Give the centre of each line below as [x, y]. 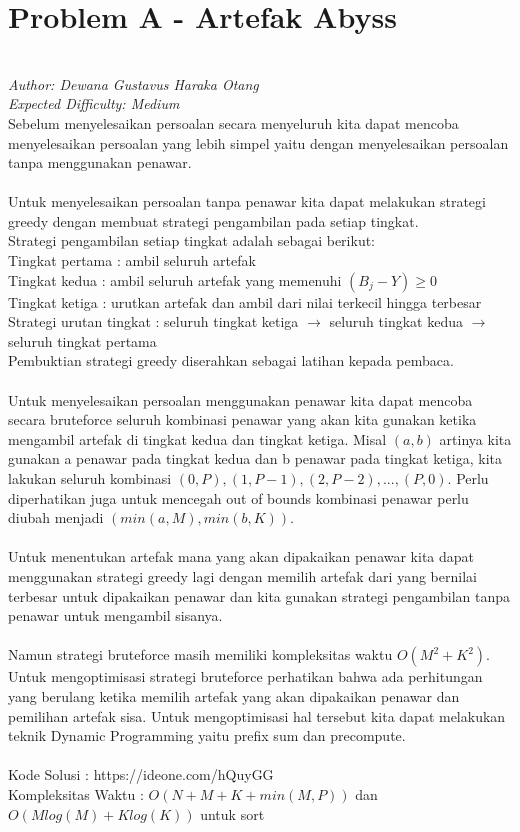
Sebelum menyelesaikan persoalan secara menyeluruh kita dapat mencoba [233, 122]
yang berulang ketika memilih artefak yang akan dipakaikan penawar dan [234, 695]
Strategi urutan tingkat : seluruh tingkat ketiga [153, 321]
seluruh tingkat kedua [396, 321]
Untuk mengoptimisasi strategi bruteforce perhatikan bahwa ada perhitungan [245, 676]
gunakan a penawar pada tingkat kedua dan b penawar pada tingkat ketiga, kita [255, 458]
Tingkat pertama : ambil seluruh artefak [132, 260]
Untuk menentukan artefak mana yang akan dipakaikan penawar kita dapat [241, 556]
